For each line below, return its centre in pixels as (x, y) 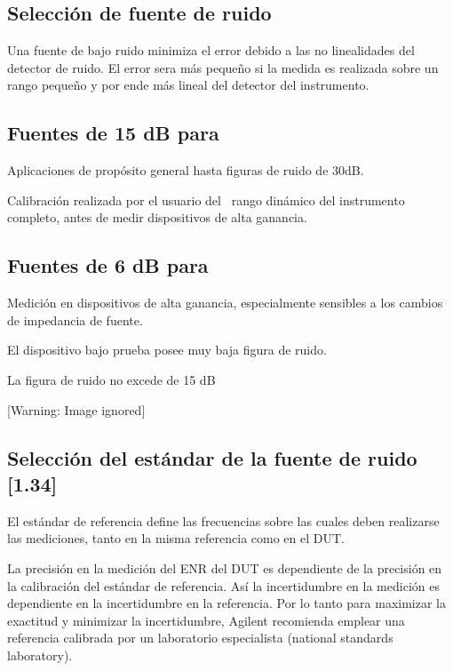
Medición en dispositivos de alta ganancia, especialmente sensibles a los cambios (225, 303)
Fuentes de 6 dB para (108, 265)
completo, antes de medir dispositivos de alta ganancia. (157, 217)
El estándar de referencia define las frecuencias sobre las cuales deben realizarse (223, 520)
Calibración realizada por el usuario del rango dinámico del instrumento (206, 200)
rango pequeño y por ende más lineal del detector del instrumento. (188, 85)
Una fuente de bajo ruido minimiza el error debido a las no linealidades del (211, 50)
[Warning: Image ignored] (76, 409)
